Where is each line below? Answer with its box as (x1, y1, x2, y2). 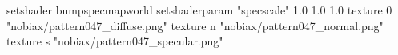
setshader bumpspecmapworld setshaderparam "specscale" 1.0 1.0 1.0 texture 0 (6, 2, 392, 18)
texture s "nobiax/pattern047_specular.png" (6, 33, 223, 49)
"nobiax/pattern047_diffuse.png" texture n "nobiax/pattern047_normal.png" (6, 17, 384, 33)
